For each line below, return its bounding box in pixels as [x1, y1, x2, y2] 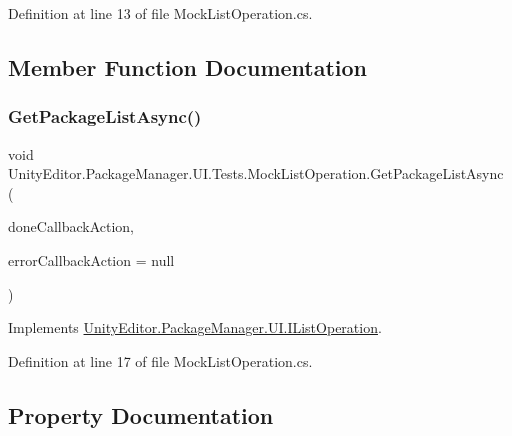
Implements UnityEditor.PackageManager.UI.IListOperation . [8, 317, 382, 338]
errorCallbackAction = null [8, 249, 175, 270]
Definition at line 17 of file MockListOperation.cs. [8, 350, 313, 371]
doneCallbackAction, [8, 216, 135, 237]
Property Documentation [8, 399, 274, 430]
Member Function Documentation [8, 51, 368, 82]
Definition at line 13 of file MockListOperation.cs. [8, 3, 313, 23]
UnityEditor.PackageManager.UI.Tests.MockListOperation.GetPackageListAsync [8, 163, 504, 184]
